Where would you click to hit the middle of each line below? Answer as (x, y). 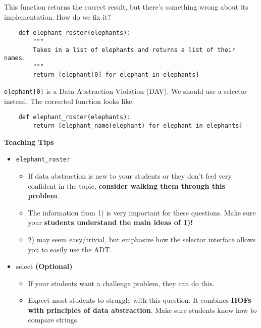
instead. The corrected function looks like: (69, 101)
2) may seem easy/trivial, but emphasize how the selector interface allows (142, 239)
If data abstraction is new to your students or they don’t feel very (130, 175)
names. (15, 58)
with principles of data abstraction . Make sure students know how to (142, 310)
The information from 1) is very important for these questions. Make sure (142, 212)
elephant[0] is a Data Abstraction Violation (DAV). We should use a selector (126, 91)
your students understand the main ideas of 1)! (111, 222)
